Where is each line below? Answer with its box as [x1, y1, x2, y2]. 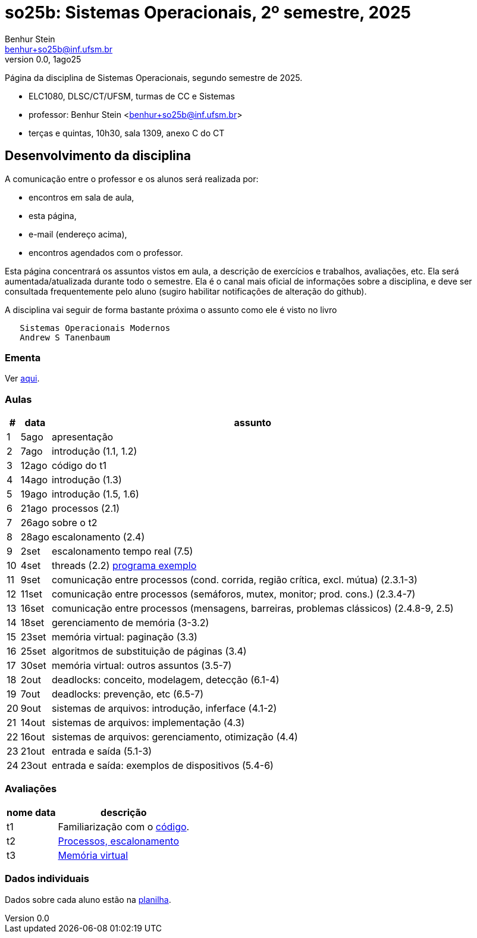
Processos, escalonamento [58, 834, 180, 847]
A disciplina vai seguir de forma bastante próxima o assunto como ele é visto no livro [5, 304, 337, 315]
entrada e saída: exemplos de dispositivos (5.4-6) [51, 759, 274, 772]
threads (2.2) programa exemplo [51, 559, 197, 572]
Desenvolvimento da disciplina [5, 148, 192, 164]
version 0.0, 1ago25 [5, 54, 81, 64]
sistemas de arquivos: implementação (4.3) [51, 717, 245, 729]
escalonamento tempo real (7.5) [51, 545, 193, 558]
